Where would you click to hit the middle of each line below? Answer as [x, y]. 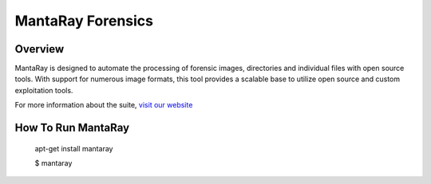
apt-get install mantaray [74, 148]
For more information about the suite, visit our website [104, 105]
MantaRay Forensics [84, 21]
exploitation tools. [44, 90]
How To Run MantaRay [72, 128]
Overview [40, 49]
